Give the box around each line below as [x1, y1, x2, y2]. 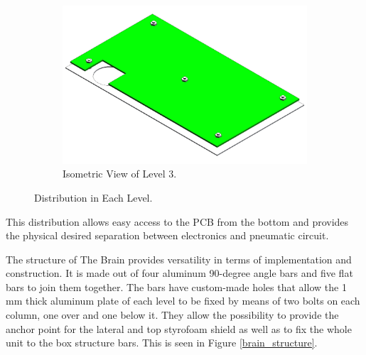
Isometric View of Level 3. [63, 166, 177, 181]
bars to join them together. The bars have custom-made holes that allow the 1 [6, 279, 347, 294]
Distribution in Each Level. [34, 190, 153, 204]
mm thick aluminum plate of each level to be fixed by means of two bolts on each [6, 293, 360, 308]
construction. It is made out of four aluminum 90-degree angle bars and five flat [6, 266, 353, 280]
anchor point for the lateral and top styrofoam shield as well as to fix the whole [6, 321, 352, 336]
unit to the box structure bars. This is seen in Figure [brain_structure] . [6, 335, 318, 350]
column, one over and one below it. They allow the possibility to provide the [6, 307, 339, 322]
